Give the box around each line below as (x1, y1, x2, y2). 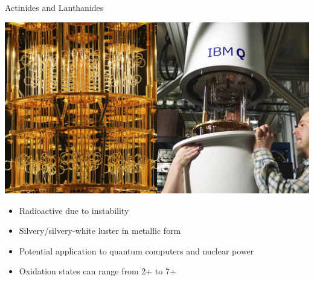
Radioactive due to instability (19, 204, 129, 216)
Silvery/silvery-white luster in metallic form (19, 224, 181, 237)
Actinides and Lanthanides (5, 1, 104, 13)
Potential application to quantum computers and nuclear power (19, 244, 254, 257)
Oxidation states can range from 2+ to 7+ (19, 265, 176, 277)
